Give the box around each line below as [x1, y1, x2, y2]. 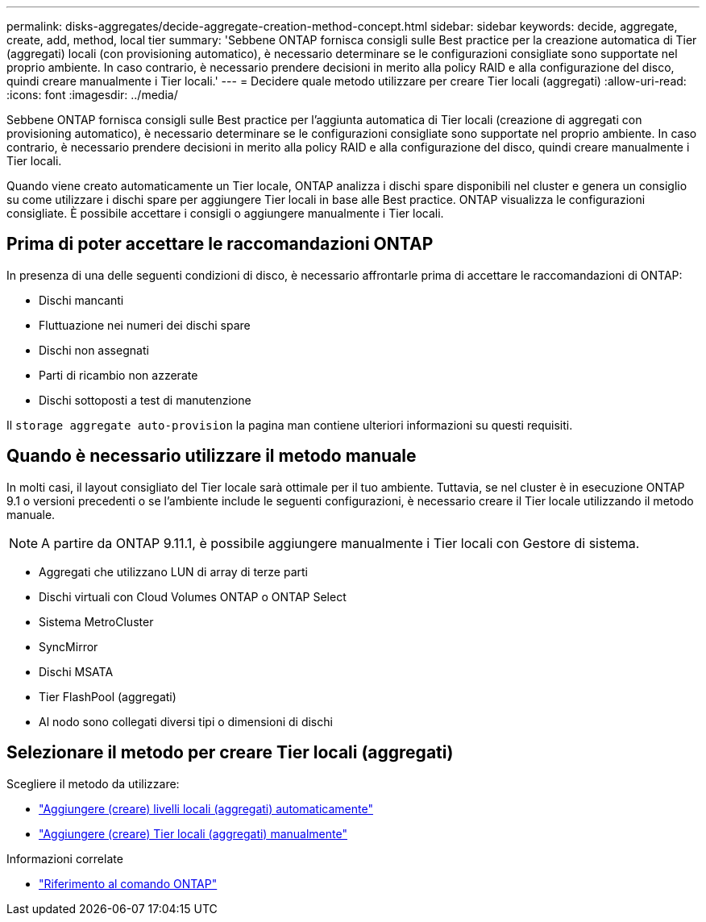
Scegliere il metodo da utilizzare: [6, 776, 180, 791]
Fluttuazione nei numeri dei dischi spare [39, 318, 251, 332]
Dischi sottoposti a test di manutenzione [39, 392, 251, 407]
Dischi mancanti [39, 293, 124, 307]
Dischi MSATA [39, 664, 114, 679]
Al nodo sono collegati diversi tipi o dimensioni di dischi [39, 714, 333, 729]
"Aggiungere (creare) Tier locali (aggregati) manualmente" [39, 826, 347, 841]
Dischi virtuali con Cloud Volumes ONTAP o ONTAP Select [39, 589, 347, 604]
